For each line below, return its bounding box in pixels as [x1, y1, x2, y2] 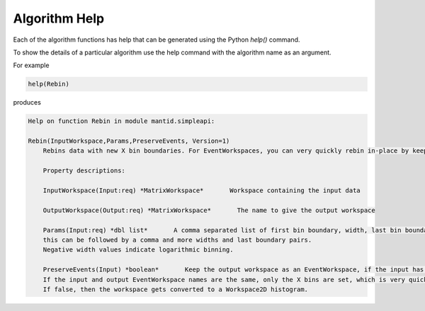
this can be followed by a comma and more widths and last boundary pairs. [42, 235, 312, 244]
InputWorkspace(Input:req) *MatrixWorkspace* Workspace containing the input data [42, 187, 361, 194]
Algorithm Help [13, 11, 105, 26]
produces [13, 98, 42, 107]
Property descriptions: [42, 167, 125, 175]
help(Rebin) [28, 80, 70, 88]
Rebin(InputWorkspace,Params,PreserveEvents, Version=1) [28, 137, 230, 145]
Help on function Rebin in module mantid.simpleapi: [28, 117, 215, 125]
